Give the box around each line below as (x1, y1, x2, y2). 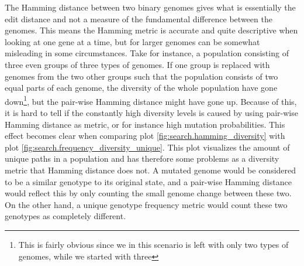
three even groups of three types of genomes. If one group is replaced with (5, 58, 270, 70)
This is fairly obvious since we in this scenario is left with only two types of (18, 238, 289, 250)
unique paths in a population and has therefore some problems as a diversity (5, 152, 279, 165)
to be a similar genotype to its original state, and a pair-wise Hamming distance (5, 175, 292, 187)
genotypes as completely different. (5, 210, 126, 222)
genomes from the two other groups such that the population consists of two (5, 70, 278, 82)
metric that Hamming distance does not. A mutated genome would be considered (5, 163, 296, 176)
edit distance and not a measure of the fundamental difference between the (5, 12, 272, 25)
